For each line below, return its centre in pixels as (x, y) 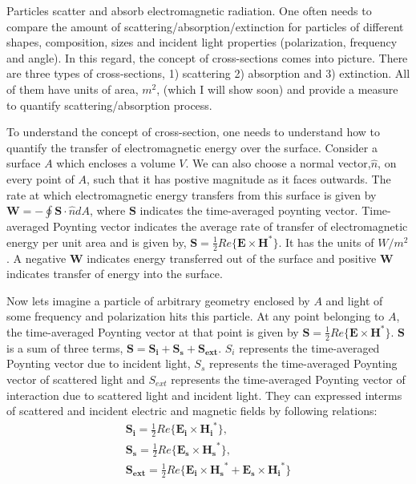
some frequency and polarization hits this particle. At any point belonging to (196, 316)
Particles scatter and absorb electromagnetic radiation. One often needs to (189, 10)
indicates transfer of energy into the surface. (115, 274)
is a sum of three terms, (65, 347)
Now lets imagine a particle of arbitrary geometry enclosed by (158, 300)
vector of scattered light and (76, 379)
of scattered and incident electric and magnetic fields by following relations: (192, 411)
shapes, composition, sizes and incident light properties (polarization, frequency (202, 42)
